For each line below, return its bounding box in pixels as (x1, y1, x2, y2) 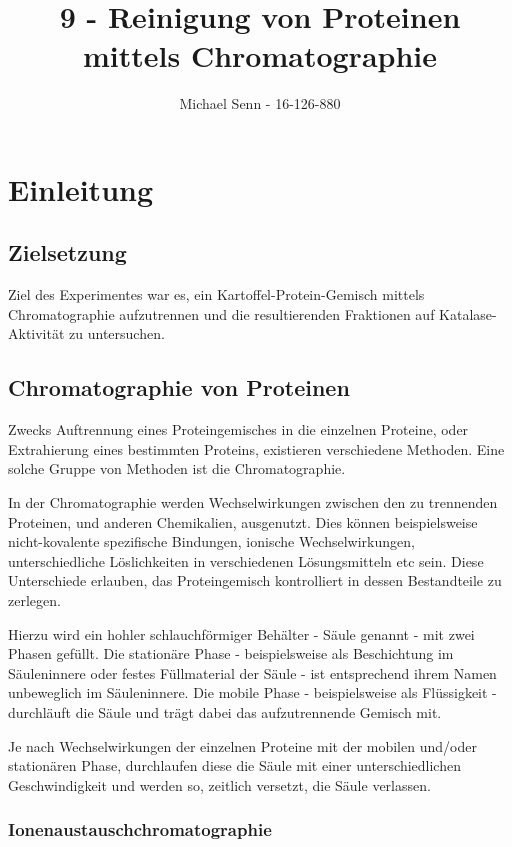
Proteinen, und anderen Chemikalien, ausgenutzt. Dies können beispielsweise (8, 511, 478, 532)
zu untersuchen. (69, 323, 165, 344)
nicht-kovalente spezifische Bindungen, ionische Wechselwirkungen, (8, 531, 415, 552)
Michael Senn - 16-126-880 (179, 93, 341, 114)
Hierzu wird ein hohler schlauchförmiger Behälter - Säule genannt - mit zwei (8, 623, 475, 644)
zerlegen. (8, 590, 61, 611)
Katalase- (439, 303, 497, 324)
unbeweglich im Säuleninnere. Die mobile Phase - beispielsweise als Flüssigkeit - (8, 682, 497, 703)
